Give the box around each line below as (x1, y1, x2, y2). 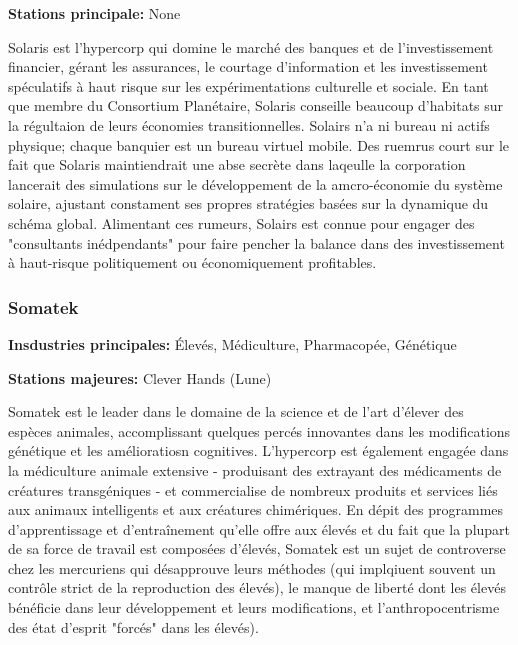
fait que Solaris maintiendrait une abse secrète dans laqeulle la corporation (8, 154, 466, 175)
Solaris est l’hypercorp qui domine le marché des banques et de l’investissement (8, 36, 494, 57)
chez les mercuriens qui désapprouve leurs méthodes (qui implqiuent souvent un (8, 557, 496, 578)
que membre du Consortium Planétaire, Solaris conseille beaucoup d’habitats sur (8, 95, 504, 116)
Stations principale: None (8, 3, 181, 23)
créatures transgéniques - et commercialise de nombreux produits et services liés (8, 479, 498, 500)
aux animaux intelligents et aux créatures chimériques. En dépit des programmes (8, 499, 504, 520)
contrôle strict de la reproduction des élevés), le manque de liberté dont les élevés (8, 577, 506, 598)
